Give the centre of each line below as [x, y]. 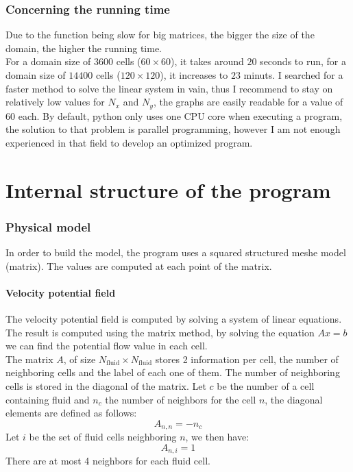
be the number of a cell [266, 385]
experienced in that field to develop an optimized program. [129, 142]
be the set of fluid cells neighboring [103, 437]
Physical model [48, 226]
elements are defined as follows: [71, 413]
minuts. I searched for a [293, 75]
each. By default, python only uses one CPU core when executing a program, [180, 115]
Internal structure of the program [168, 189]
